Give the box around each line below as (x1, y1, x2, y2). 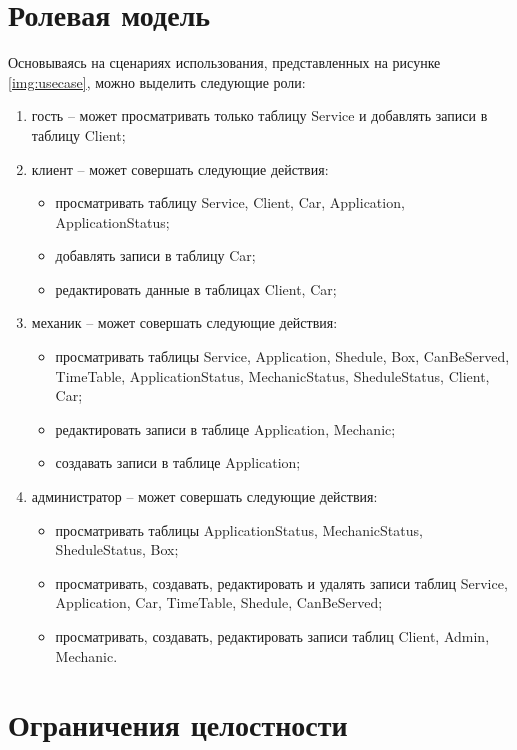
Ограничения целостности (8, 704, 348, 745)
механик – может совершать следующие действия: (31, 312, 338, 333)
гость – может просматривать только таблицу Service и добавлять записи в (31, 105, 488, 126)
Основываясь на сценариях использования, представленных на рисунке (8, 52, 441, 73)
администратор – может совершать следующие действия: (31, 486, 378, 507)
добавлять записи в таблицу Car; (55, 245, 256, 266)
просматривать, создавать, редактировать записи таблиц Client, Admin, (55, 626, 490, 646)
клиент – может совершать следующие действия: (31, 158, 329, 179)
